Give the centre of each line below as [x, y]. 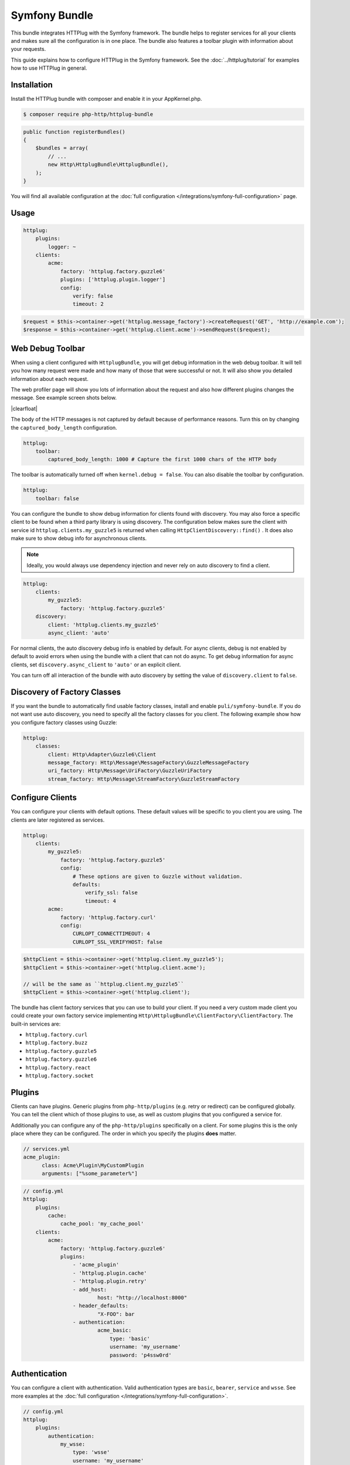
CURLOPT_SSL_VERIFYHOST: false [117, 942]
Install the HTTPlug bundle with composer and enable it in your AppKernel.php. [106, 99]
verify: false [93, 296]
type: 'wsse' [91, 1452]
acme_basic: [114, 1331]
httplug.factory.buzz [57, 1043]
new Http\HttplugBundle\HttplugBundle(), [108, 165]
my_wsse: [73, 1444]
